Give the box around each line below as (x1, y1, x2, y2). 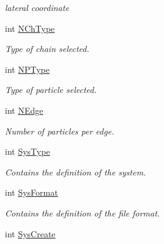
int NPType (5, 62, 50, 75)
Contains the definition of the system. (5, 165, 146, 178)
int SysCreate (5, 227, 56, 240)
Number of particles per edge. (5, 124, 114, 137)
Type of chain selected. (5, 42, 89, 55)
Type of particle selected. (5, 83, 97, 96)
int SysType (5, 145, 50, 158)
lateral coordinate (5, 1, 69, 13)
